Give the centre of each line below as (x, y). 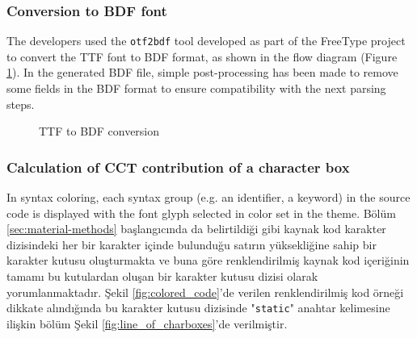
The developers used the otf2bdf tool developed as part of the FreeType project (206, 41)
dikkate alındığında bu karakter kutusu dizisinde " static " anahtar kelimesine (198, 308)
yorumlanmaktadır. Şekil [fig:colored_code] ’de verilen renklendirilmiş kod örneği (205, 292)
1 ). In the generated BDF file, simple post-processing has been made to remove (202, 72)
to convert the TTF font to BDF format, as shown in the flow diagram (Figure (202, 56)
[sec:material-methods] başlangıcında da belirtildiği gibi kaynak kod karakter (196, 229)
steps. (21, 104)
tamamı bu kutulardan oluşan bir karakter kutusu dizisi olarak (162, 276)
